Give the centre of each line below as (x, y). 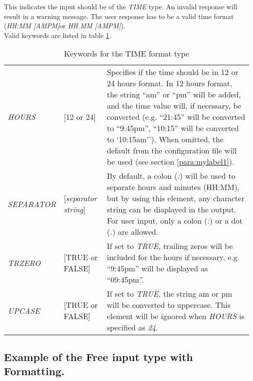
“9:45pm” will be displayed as (157, 268)
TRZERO (24, 263)
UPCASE (24, 310)
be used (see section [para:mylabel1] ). (171, 162)
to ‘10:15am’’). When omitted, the (165, 139)
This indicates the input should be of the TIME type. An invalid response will (121, 6)
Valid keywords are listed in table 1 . (58, 35)
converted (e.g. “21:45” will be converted (176, 117)
